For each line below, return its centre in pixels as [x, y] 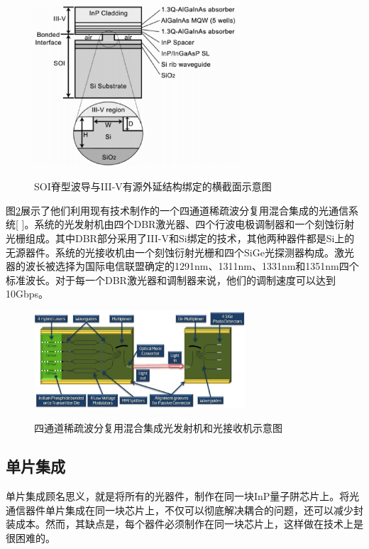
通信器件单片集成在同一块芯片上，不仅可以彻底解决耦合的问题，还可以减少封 [184, 510]
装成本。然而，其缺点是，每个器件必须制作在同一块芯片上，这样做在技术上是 [184, 524]
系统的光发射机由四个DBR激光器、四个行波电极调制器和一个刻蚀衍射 [194, 224]
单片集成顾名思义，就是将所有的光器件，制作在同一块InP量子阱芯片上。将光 [183, 496]
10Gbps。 [27, 294]
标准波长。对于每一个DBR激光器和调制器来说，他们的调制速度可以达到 [171, 279]
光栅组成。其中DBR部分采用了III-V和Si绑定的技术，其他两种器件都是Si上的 [180, 238]
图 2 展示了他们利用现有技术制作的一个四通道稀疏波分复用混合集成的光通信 [177, 210]
